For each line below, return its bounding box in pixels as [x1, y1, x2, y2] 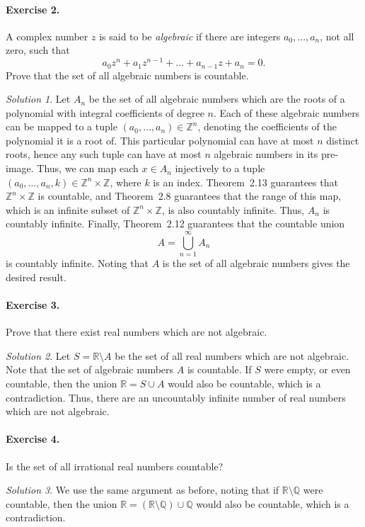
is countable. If [187, 362, 252, 377]
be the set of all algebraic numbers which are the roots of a [88, 91, 345, 106]
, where [110, 174, 141, 189]
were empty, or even [264, 362, 351, 377]
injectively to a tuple [175, 161, 265, 176]
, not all [320, 28, 354, 43]
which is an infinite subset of [6, 202, 130, 217]
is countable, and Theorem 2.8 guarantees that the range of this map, [37, 188, 342, 203]
